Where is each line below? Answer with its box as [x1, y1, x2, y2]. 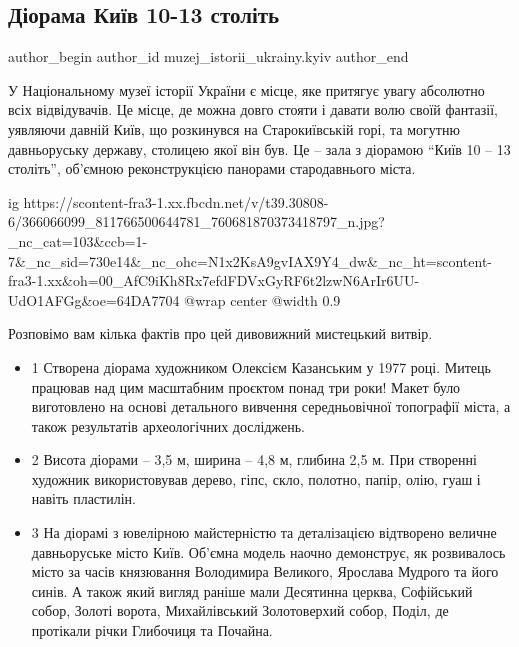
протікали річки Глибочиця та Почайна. [31, 620, 273, 641]
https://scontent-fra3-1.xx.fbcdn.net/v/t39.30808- [23, 191, 329, 212]
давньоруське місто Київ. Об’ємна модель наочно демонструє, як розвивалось [31, 541, 506, 562]
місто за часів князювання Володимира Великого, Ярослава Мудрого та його [31, 561, 499, 582]
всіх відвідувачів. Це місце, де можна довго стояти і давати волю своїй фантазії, [8, 99, 498, 120]
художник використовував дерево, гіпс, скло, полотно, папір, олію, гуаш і [31, 468, 481, 489]
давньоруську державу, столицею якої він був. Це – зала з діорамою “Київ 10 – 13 [8, 138, 511, 159]
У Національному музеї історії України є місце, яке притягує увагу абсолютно [8, 79, 485, 100]
